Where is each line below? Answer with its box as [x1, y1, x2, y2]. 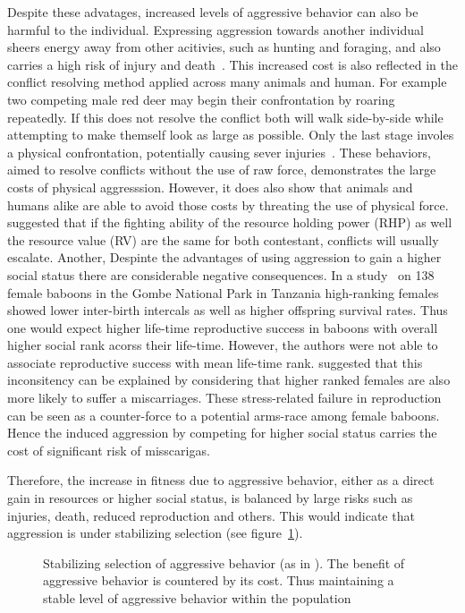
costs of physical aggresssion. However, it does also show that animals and [7, 177, 413, 196]
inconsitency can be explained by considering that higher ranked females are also [7, 370, 451, 389]
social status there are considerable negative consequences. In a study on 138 [7, 265, 435, 284]
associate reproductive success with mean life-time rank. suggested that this [7, 353, 423, 371]
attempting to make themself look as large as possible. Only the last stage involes [7, 125, 454, 144]
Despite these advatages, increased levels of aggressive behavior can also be [7, 3, 418, 21]
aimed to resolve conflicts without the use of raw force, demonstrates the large [7, 160, 436, 179]
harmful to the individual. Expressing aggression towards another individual [7, 20, 424, 38]
